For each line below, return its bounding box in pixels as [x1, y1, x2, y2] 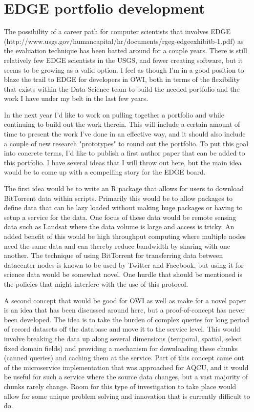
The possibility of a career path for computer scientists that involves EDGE [4, 26, 231, 37]
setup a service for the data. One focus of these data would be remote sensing [4, 212, 236, 222]
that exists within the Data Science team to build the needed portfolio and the [4, 83, 240, 94]
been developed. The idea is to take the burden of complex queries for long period [4, 314, 249, 324]
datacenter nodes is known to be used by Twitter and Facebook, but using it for [4, 259, 244, 270]
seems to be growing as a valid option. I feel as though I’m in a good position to [4, 64, 244, 75]
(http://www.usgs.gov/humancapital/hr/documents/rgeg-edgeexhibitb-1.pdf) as [4, 36, 244, 46]
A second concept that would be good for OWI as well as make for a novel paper [4, 295, 246, 305]
